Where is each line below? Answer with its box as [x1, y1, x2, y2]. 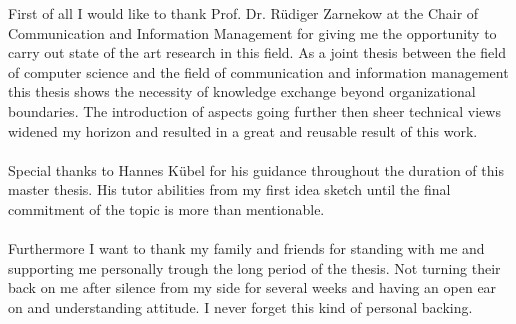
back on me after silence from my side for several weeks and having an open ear [8, 277, 497, 298]
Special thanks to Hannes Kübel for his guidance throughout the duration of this [8, 159, 504, 180]
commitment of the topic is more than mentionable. [8, 198, 325, 219]
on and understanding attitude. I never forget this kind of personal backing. [8, 296, 473, 317]
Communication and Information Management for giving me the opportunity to [8, 22, 497, 43]
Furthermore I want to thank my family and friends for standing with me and [8, 238, 485, 259]
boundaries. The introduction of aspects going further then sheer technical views [8, 100, 501, 121]
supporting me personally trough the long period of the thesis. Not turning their [8, 257, 501, 278]
